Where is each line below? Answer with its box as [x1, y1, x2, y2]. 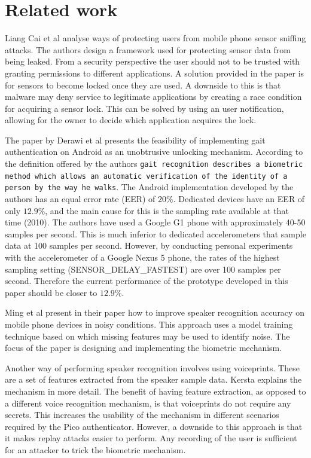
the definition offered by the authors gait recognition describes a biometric [5, 157, 303, 170]
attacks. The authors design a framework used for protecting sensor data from [5, 43, 291, 56]
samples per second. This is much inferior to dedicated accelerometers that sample [5, 227, 306, 240]
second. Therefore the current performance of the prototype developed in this [5, 274, 288, 287]
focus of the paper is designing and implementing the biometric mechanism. [5, 341, 282, 354]
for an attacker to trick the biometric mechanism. [5, 443, 186, 456]
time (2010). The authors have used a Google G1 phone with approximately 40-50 [5, 216, 306, 228]
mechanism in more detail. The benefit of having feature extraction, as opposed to [5, 384, 306, 397]
